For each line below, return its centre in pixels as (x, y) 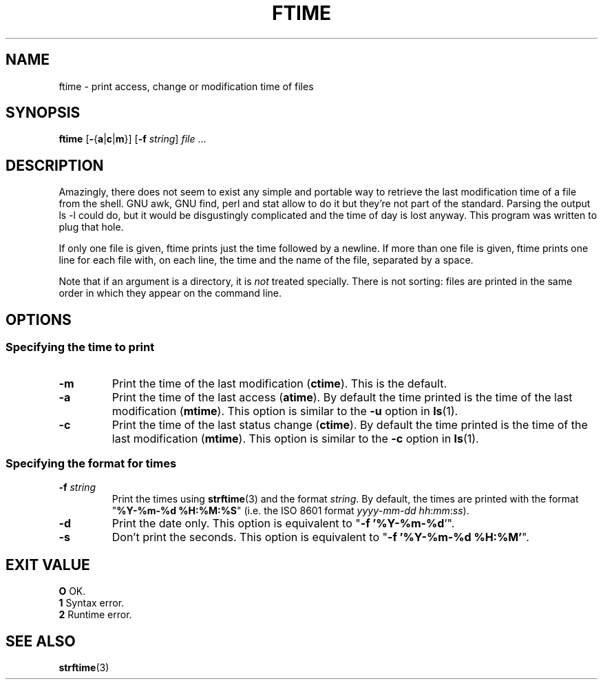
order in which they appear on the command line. (170, 293)
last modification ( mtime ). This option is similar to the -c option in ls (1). (295, 438)
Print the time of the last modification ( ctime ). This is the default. (279, 383)
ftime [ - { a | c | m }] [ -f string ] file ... (133, 139)
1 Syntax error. (92, 603)
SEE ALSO (41, 641)
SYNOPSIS (43, 113)
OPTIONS (39, 319)
